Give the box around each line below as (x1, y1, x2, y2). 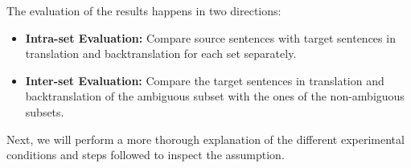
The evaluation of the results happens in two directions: (6, 2, 282, 18)
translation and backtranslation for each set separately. (25, 45, 297, 62)
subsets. (25, 103, 64, 120)
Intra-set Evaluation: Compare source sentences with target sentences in (25, 29, 396, 46)
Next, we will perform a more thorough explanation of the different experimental (6, 130, 405, 147)
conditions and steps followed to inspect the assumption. (6, 146, 285, 163)
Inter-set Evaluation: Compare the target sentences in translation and (25, 72, 384, 88)
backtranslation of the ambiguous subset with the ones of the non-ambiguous (25, 88, 405, 104)
